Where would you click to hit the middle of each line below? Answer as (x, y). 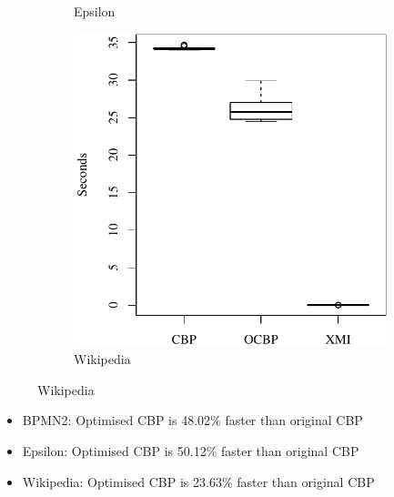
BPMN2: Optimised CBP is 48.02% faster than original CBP (192, 420)
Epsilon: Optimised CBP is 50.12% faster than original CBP (191, 450)
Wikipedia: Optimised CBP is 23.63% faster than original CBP (198, 481)
